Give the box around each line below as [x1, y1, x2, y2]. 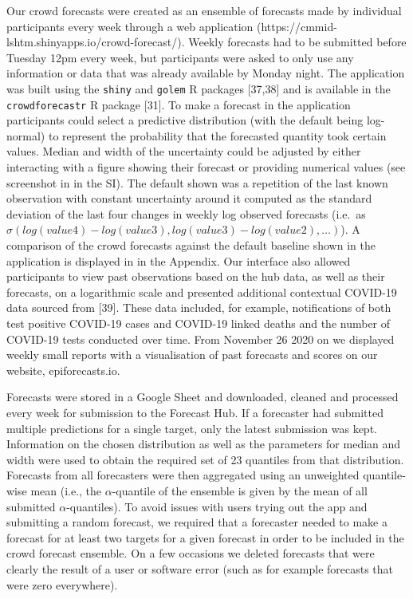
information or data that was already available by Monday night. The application [6, 65, 405, 81]
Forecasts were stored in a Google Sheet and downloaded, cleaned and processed [6, 388, 399, 405]
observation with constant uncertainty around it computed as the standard [6, 190, 372, 207]
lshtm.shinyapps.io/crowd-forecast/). [6, 33, 185, 50]
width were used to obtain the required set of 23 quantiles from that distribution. [6, 451, 404, 467]
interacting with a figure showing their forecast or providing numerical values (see [6, 159, 406, 175]
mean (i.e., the [30, 482, 102, 499]
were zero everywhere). [6, 576, 118, 593]
